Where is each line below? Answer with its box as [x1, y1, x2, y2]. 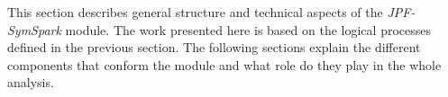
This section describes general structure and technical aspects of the [7, 3, 383, 21]
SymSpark [7, 20, 61, 39]
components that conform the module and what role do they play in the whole [7, 55, 442, 74]
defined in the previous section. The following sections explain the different [7, 38, 421, 57]
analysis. [7, 73, 54, 92]
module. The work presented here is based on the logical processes [65, 20, 431, 39]
